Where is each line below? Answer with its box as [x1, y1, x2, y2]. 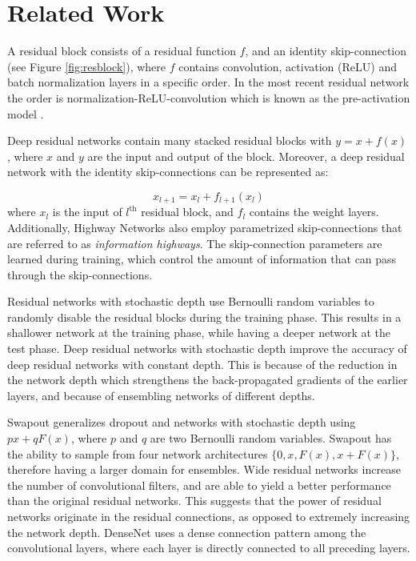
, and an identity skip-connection [245, 42, 407, 59]
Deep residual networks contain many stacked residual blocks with [7, 132, 332, 149]
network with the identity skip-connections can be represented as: [7, 163, 329, 180]
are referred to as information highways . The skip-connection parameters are [7, 234, 382, 251]
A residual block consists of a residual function [7, 42, 236, 59]
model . [7, 105, 44, 122]
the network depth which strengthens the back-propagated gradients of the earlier [7, 371, 408, 388]
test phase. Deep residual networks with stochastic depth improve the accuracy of [7, 340, 407, 357]
